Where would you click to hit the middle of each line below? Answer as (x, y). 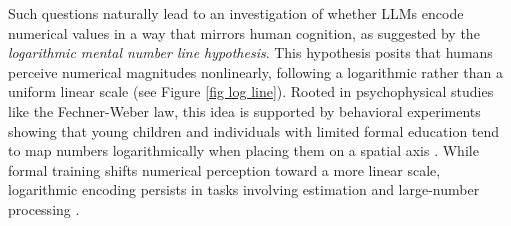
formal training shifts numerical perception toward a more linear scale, (224, 169)
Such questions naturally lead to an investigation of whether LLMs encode (236, 13)
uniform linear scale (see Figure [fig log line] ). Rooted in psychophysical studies (251, 91)
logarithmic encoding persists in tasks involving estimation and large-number (244, 189)
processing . (44, 208)
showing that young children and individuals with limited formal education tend (254, 130)
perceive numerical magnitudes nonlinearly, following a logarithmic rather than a (256, 71)
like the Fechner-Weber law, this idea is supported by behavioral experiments (244, 110)
